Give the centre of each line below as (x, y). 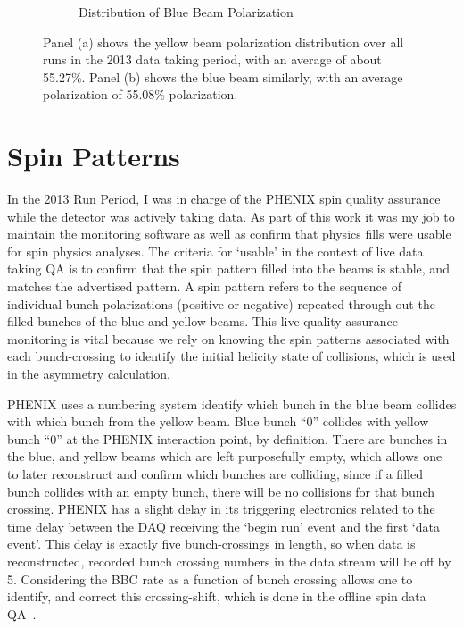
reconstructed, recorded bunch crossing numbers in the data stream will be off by (229, 561)
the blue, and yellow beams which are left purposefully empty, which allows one (225, 456)
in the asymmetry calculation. (89, 374)
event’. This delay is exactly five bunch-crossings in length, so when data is (211, 544)
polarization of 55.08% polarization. (141, 94)
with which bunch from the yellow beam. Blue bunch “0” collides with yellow (218, 421)
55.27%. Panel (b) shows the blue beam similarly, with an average (223, 76)
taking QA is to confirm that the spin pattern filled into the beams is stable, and (228, 268)
